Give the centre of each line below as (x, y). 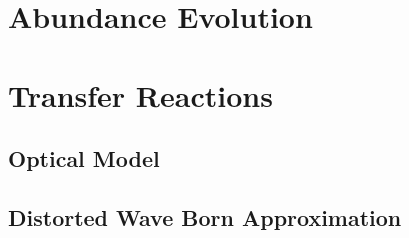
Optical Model (84, 158)
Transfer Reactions (140, 94)
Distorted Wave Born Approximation (205, 216)
